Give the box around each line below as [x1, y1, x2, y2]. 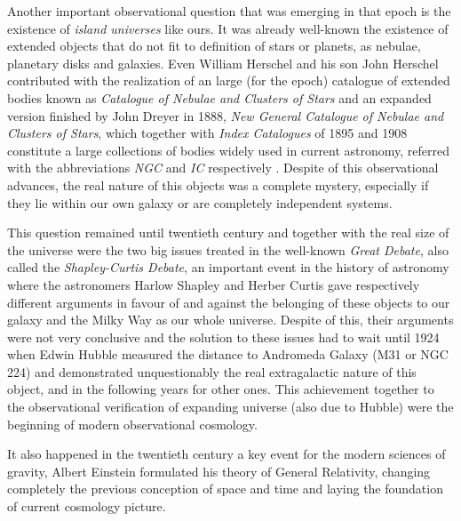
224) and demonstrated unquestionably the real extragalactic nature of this [7, 362, 417, 381]
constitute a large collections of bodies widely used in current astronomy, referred [7, 140, 450, 159]
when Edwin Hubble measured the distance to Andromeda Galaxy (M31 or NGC [7, 345, 449, 364]
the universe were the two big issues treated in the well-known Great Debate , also [7, 240, 449, 259]
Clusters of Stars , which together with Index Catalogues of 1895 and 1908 [7, 124, 408, 142]
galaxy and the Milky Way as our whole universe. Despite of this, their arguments [7, 310, 454, 329]
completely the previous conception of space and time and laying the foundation [7, 479, 443, 498]
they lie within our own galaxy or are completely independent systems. [7, 193, 393, 212]
